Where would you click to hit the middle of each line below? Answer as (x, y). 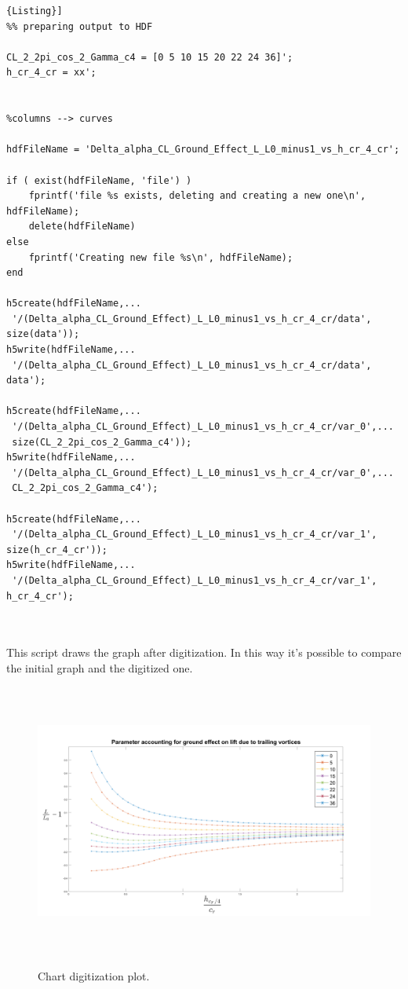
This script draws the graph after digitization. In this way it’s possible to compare (204, 652)
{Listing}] (35, 11)
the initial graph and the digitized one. (100, 667)
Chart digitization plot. (94, 976)
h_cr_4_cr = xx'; (51, 73)
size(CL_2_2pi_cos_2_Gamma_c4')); (102, 442)
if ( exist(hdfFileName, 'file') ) (99, 180)
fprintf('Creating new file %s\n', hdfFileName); (161, 257)
